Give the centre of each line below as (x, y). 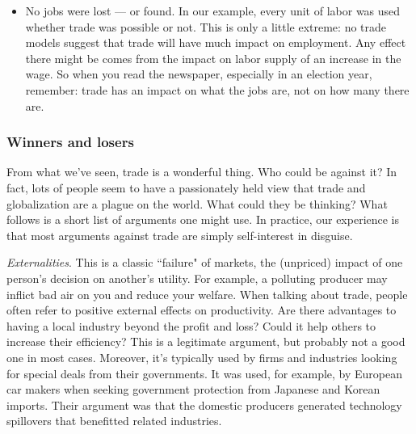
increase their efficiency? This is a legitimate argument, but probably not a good (206, 341)
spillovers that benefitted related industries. (114, 421)
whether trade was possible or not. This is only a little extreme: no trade (206, 26)
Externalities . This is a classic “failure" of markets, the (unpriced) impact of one (205, 262)
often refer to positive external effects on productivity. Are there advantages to (202, 310)
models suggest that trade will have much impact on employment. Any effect (216, 42)
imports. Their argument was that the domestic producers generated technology (204, 405)
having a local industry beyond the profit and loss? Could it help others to (191, 325)
